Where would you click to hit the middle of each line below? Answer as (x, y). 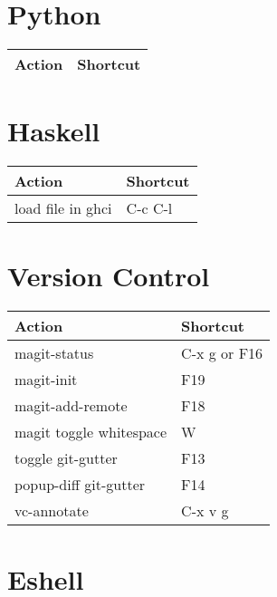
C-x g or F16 (222, 353)
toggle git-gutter (66, 458)
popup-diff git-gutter (80, 485)
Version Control (109, 276)
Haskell (54, 131)
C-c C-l (149, 208)
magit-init (46, 380)
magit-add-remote (71, 406)
